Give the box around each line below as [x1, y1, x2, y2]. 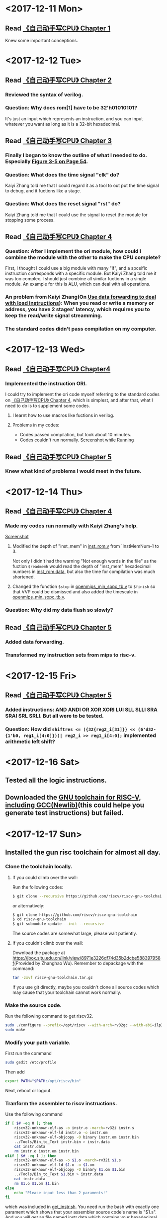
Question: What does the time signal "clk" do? [5, 171, 119, 178]
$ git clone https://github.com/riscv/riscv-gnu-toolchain [12, 912, 138, 917]
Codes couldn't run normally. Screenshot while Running [19, 437, 134, 443]
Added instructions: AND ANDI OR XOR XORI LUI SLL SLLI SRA [5, 706, 158, 713]
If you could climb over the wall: [12, 874, 78, 880]
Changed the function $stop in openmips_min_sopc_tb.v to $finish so [12, 583, 156, 589]
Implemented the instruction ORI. [5, 380, 87, 387]
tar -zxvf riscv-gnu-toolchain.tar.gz [12, 975, 93, 980]
